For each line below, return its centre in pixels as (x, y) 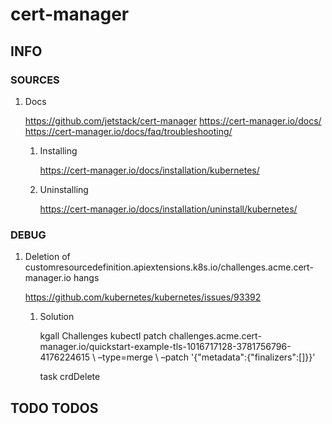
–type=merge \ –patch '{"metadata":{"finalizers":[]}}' (206, 357)
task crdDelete (70, 377)
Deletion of (47, 257)
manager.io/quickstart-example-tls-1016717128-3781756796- (165, 347)
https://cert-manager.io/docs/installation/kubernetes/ (149, 170)
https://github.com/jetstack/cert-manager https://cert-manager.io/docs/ (173, 120)
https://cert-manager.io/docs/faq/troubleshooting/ (128, 131)
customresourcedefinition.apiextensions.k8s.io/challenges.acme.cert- (169, 267)
